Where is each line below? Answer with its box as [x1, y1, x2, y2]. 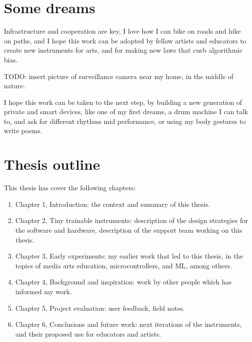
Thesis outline [4, 154, 100, 174]
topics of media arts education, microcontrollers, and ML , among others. [15, 260, 232, 270]
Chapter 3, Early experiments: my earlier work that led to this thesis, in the [15, 251, 243, 261]
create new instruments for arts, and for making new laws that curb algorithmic [4, 45, 243, 55]
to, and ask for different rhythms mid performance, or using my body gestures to [4, 116, 246, 126]
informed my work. [15, 286, 72, 296]
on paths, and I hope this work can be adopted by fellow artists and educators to [4, 35, 247, 45]
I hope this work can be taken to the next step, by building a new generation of [4, 97, 242, 107]
